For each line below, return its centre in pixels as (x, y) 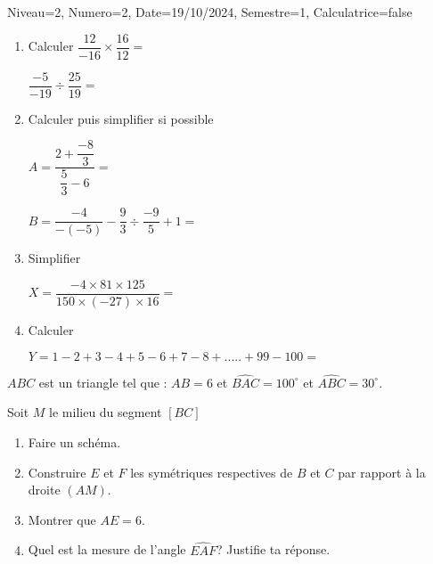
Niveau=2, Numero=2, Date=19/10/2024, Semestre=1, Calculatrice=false (210, 12)
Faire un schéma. (74, 442)
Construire (57, 472)
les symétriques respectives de (212, 472)
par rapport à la (382, 472)
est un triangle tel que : (103, 382)
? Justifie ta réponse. (274, 549)
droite (44, 490)
